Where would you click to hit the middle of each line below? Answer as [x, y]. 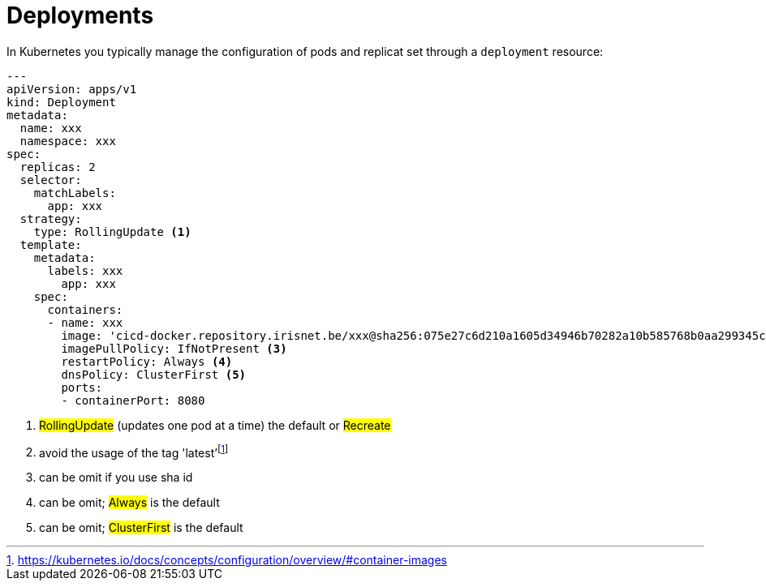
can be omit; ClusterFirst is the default [141, 528]
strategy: [51, 219]
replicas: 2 [58, 167]
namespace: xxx [68, 141]
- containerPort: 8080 [133, 400]
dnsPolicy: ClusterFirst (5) [154, 374]
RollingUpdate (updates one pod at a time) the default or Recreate [215, 425]
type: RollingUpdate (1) [112, 231]
